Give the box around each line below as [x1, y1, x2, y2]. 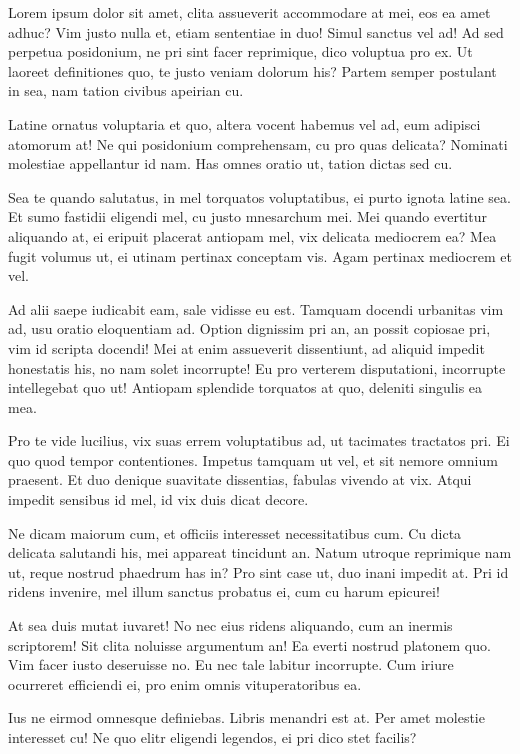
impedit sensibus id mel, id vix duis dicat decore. [8, 489, 309, 510]
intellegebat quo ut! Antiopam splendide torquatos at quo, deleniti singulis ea [8, 377, 483, 398]
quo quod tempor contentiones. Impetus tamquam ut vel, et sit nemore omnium [8, 449, 498, 470]
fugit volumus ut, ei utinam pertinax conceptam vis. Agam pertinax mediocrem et [8, 245, 512, 266]
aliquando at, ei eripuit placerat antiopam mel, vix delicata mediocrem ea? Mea [8, 225, 497, 246]
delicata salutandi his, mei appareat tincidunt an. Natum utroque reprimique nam [8, 542, 512, 563]
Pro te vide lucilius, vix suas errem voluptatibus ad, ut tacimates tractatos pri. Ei [8, 430, 510, 451]
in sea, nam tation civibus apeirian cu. [8, 80, 244, 101]
